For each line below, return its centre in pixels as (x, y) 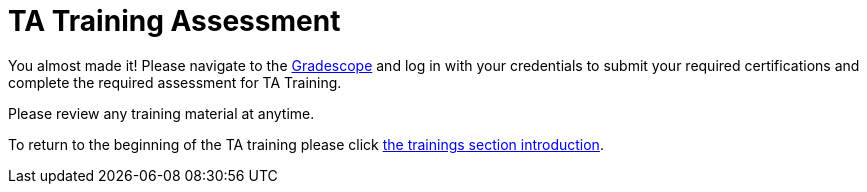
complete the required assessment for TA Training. (175, 82)
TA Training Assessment (174, 21)
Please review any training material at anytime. (161, 113)
